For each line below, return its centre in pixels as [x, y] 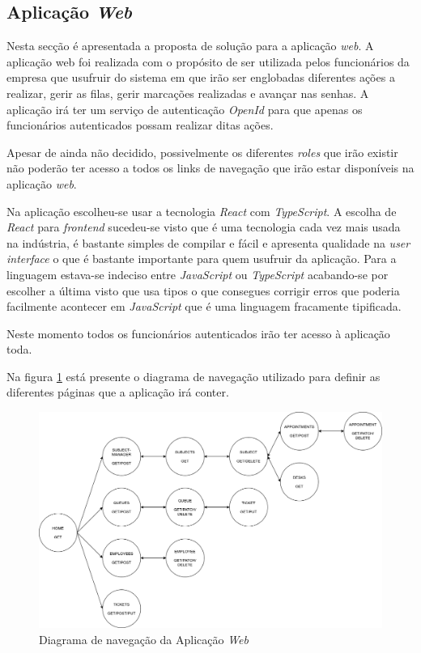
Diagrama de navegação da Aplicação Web [144, 639]
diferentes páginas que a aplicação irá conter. [118, 392]
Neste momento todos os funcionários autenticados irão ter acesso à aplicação [198, 333]
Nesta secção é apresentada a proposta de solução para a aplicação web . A [190, 46]
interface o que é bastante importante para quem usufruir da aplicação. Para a [202, 259]
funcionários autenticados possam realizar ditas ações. [140, 125]
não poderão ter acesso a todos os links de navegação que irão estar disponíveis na [210, 168]
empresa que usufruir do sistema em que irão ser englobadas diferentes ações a [201, 77]
